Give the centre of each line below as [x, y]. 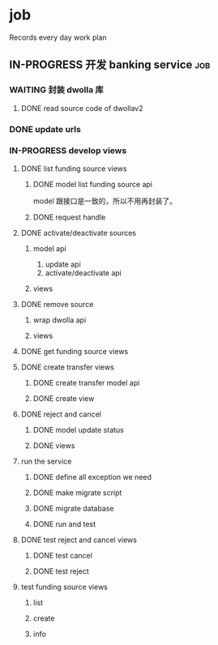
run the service [46, 461]
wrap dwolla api [60, 320]
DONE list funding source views [74, 169]
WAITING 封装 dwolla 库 [56, 90]
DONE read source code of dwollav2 [82, 108]
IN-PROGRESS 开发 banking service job [110, 65]
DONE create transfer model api [86, 382]
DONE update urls [45, 129]
